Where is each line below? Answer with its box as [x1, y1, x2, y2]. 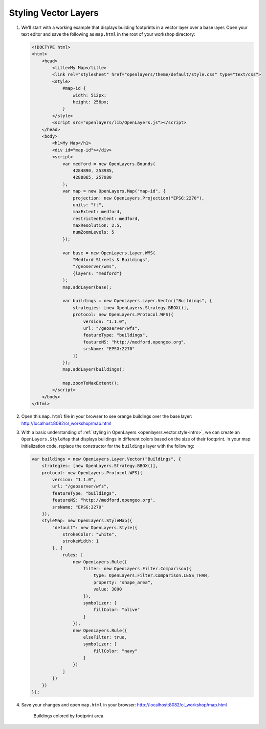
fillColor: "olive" [93, 607, 140, 612]
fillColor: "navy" [93, 648, 138, 654]
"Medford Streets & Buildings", [72, 257, 151, 263]
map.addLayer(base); [62, 284, 112, 290]
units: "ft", [72, 202, 104, 208]
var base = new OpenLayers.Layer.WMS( [62, 250, 156, 256]
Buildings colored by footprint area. [33, 713, 105, 719]
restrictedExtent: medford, [72, 216, 140, 221]
